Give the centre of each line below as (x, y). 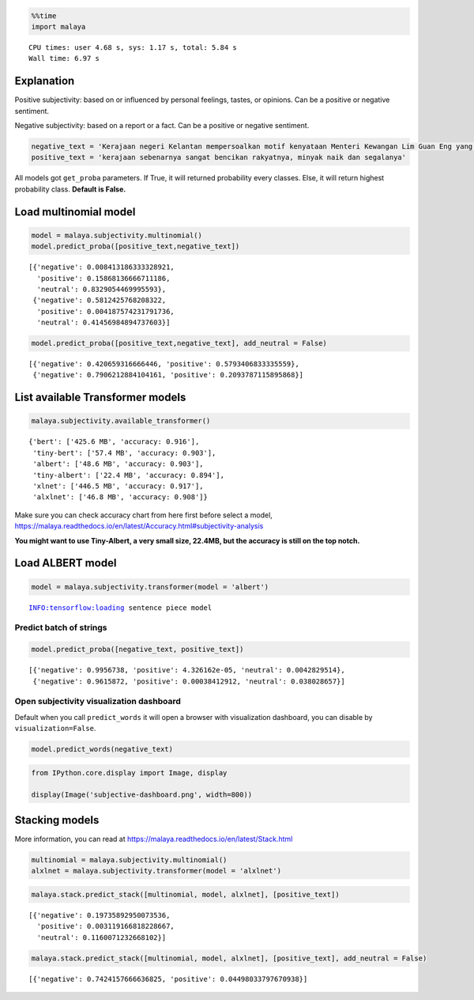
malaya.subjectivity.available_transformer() (121, 421)
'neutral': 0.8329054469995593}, (102, 289)
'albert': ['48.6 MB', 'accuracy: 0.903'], (118, 464)
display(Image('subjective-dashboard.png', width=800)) (142, 795)
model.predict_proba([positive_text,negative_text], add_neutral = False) (179, 343)
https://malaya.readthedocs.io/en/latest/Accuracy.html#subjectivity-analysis (139, 526)
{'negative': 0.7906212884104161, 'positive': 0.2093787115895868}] (168, 375)
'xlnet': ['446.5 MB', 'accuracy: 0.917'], (118, 486)
